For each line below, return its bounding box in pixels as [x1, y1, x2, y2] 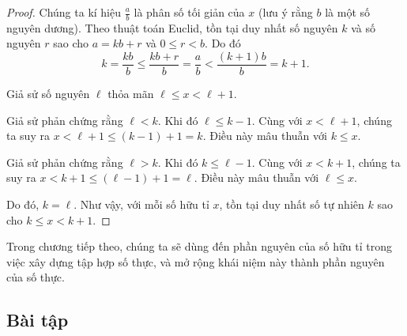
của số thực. [6, 269, 65, 285]
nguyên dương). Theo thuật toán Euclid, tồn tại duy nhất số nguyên [6, 19, 338, 36]
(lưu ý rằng [258, 4, 313, 20]
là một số [325, 4, 371, 20]
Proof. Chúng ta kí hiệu [6, 4, 122, 20]
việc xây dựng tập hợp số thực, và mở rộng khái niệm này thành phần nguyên [6, 253, 385, 270]
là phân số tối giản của [134, 4, 245, 20]
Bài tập [6, 308, 69, 332]
